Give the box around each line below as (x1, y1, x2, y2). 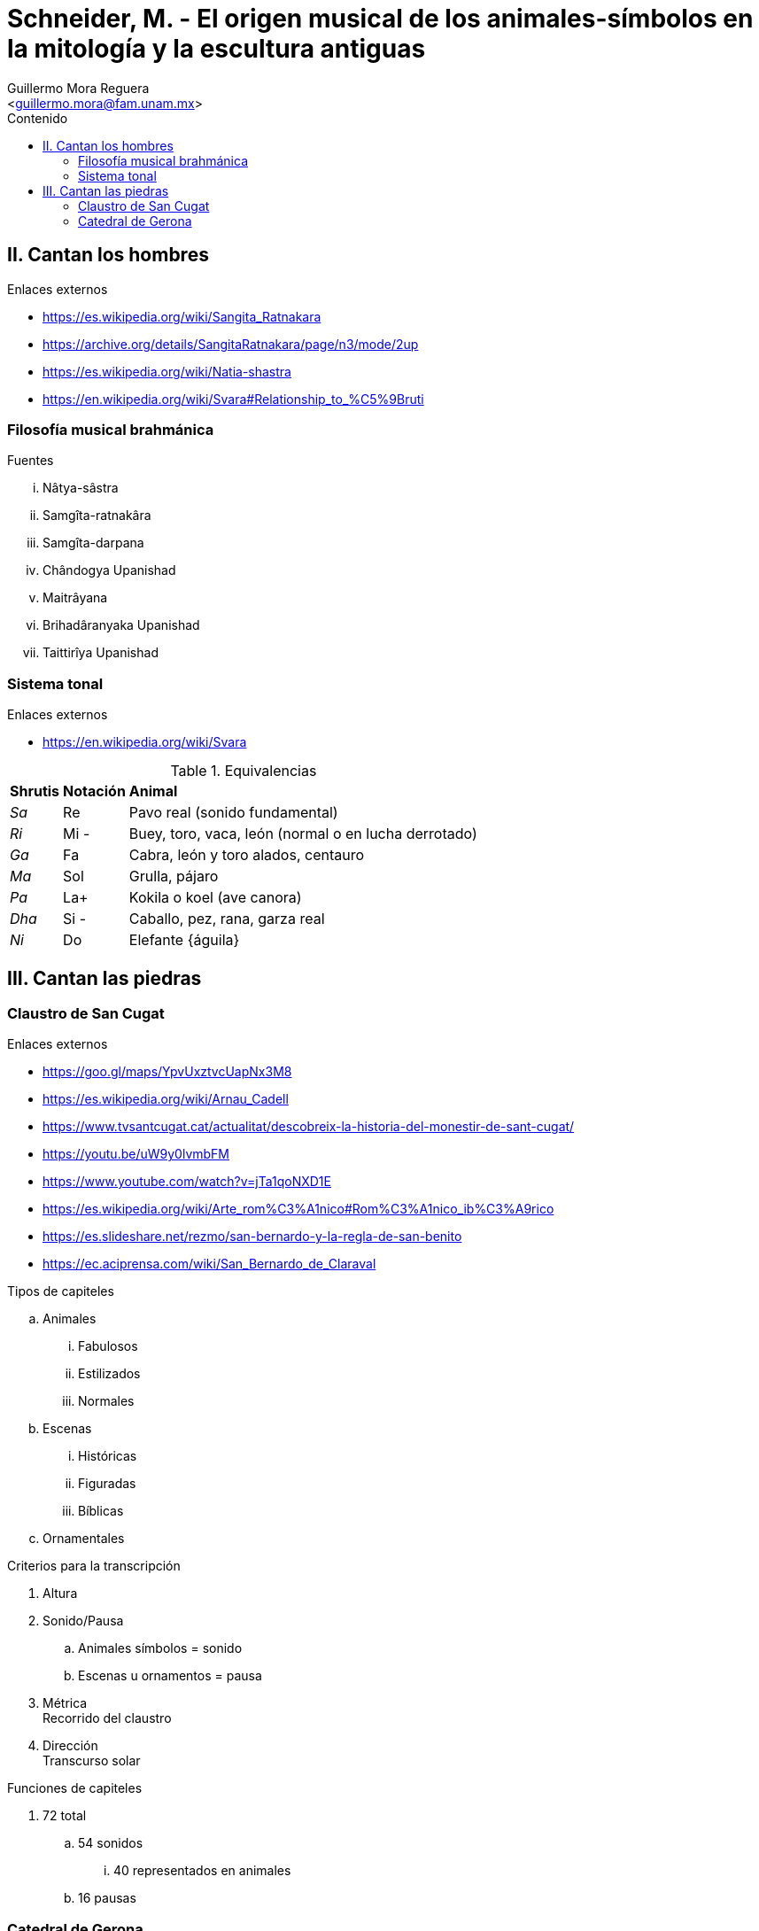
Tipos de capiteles (7, 1283, 114, 1299)
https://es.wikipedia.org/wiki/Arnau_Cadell (43, 1091, 289, 1107)
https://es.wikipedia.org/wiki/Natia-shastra (43, 363, 291, 379)
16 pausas (78, 1890, 136, 1906)
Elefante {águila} (128, 931, 240, 950)
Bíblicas (78, 1503, 124, 1519)
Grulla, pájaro (128, 867, 219, 886)
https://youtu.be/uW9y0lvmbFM (43, 1146, 229, 1162)
